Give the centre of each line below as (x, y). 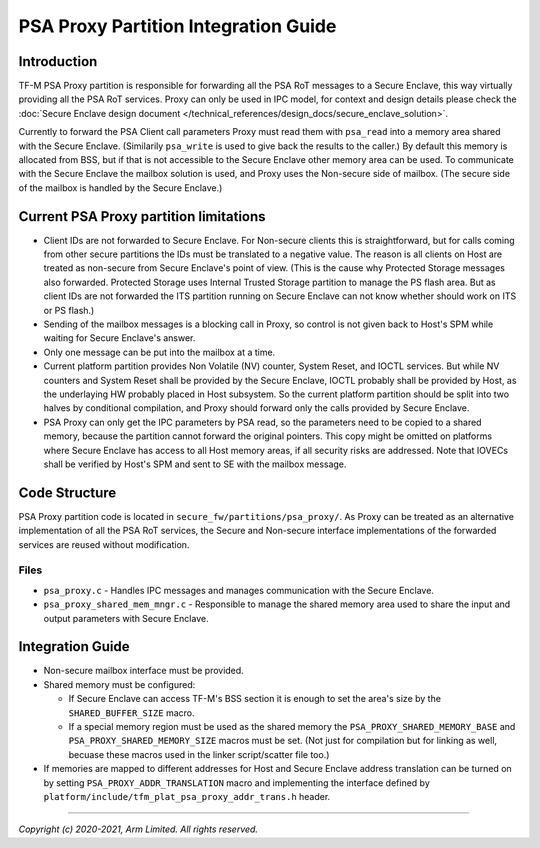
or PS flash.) (69, 310)
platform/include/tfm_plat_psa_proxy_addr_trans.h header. (187, 796)
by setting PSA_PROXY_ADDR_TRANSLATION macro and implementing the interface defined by (236, 782)
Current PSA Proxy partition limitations (142, 216)
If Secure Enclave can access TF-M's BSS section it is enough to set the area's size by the (255, 699)
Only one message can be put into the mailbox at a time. (159, 352)
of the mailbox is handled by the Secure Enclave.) (120, 187)
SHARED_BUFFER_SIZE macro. (131, 712)
